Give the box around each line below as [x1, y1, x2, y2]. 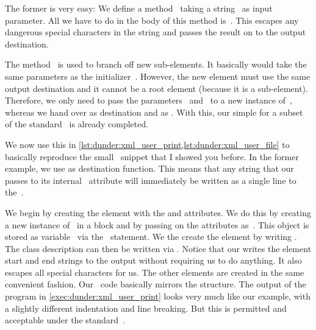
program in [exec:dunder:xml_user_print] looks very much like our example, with [5, 290, 311, 303]
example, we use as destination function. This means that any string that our [5, 162, 294, 175]
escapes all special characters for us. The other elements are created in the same [5, 265, 304, 278]
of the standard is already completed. [5, 118, 149, 130]
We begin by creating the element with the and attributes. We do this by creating [5, 206, 311, 219]
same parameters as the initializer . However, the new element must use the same [5, 69, 311, 82]
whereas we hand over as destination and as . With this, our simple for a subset [5, 105, 303, 118]
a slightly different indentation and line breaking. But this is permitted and [5, 301, 287, 314]
